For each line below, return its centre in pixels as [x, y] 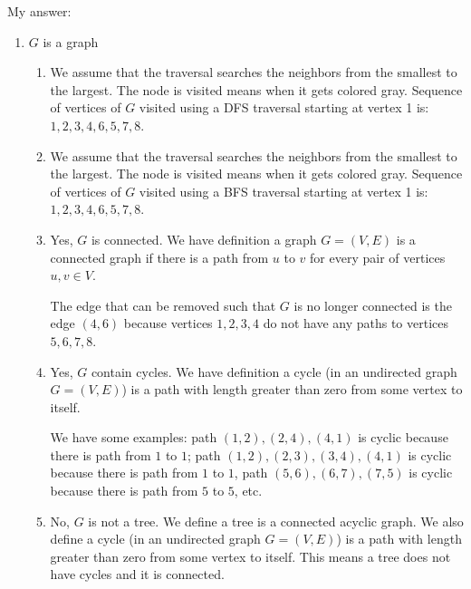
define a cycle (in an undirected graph [155, 539]
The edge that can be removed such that [163, 305]
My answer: [39, 11]
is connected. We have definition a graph [204, 239]
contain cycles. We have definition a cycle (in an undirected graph [274, 371]
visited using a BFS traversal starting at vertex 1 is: [284, 191]
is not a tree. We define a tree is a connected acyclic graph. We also [276, 521]
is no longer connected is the [373, 305]
